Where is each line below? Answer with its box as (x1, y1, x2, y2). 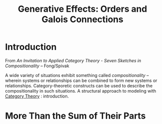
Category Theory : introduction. (5, 93, 69, 99)
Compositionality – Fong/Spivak (5, 63, 70, 69)
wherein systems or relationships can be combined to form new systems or (5, 77, 158, 83)
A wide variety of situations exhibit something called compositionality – (5, 72, 149, 78)
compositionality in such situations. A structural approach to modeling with (5, 88, 156, 94)
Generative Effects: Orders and (18, 3, 147, 15)
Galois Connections (41, 14, 124, 25)
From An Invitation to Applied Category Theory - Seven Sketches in (5, 57, 141, 63)
